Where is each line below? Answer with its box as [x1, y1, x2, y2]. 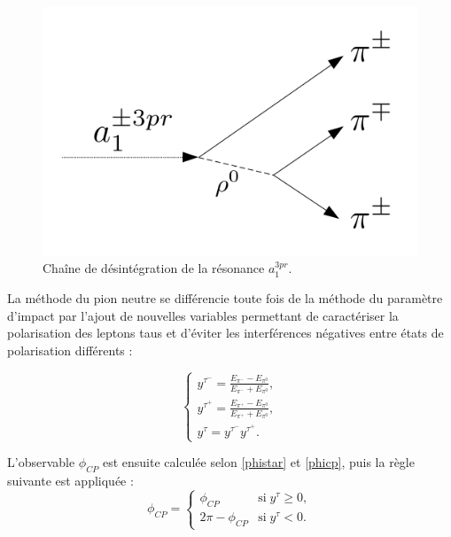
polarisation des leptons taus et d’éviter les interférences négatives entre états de [7, 323, 444, 342]
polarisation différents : [7, 340, 133, 359]
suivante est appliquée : [7, 471, 134, 490]
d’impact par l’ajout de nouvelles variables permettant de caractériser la [7, 306, 399, 324]
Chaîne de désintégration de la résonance [43, 259, 265, 277]
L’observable [7, 453, 75, 471]
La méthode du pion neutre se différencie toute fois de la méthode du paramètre [7, 288, 443, 307]
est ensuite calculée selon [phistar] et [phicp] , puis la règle [102, 453, 415, 471]
